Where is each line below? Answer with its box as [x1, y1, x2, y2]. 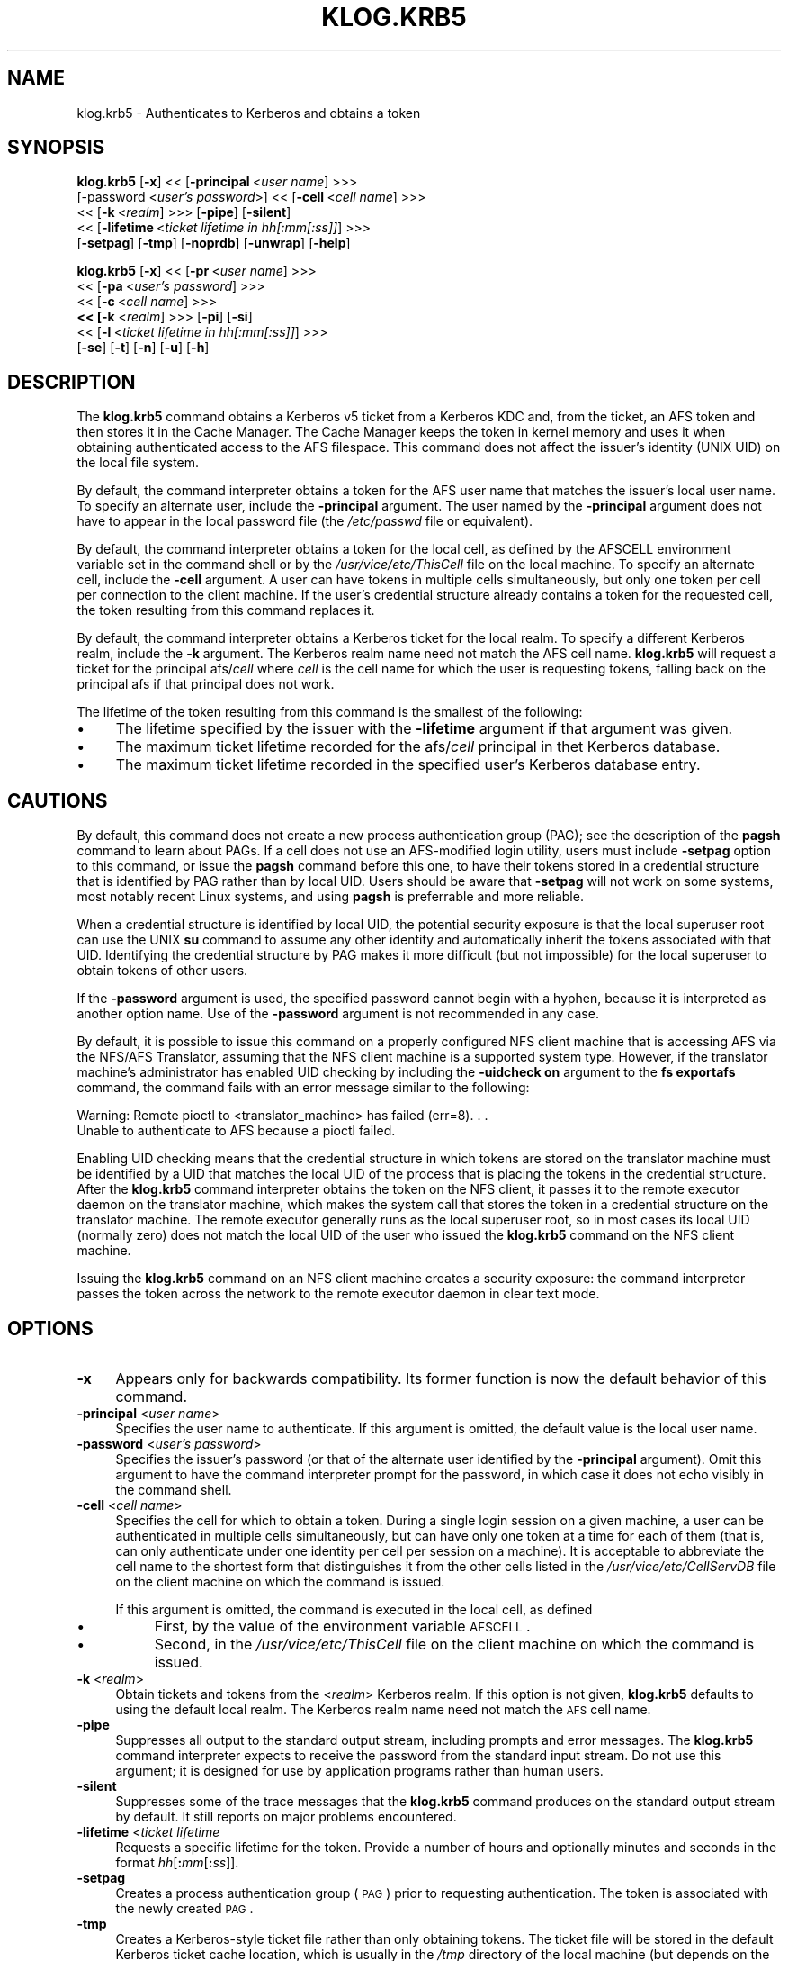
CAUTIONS [7, 789, 108, 812]
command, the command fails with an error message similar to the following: [76, 1080, 530, 1096]
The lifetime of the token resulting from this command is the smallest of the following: [76, 704, 583, 720]
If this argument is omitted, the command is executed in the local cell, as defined [115, 1601, 593, 1617]
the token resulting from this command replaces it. [76, 602, 375, 619]
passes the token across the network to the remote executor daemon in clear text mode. [76, 1286, 600, 1302]
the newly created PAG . [115, 1900, 254, 1916]
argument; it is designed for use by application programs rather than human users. [115, 1762, 604, 1778]
